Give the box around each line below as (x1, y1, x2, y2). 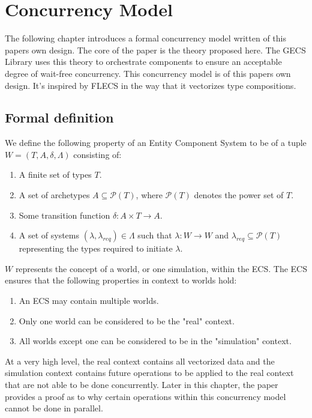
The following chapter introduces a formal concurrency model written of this (5, 32, 287, 44)
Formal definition (5, 108, 114, 127)
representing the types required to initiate (19, 242, 173, 255)
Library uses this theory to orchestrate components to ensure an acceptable (5, 55, 282, 68)
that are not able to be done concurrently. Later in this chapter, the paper (5, 378, 278, 391)
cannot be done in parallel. (5, 402, 103, 414)
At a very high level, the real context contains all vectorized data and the (5, 354, 275, 367)
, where (136, 189, 163, 201)
